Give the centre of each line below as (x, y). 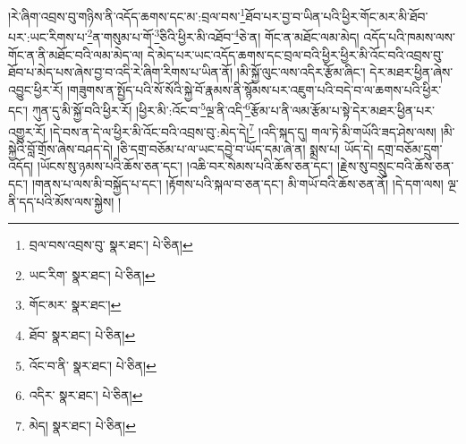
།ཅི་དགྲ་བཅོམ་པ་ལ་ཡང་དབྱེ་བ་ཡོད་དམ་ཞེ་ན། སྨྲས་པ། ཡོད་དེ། (245, 148)
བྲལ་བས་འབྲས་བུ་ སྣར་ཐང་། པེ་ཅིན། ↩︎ (111, 245)
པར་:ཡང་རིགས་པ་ (48, 36)
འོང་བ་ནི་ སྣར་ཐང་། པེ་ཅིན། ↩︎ (93, 365)
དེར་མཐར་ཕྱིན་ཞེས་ (411, 72)
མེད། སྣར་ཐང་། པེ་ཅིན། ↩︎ (82, 425)
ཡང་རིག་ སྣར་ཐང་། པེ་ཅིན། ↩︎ (92, 274)
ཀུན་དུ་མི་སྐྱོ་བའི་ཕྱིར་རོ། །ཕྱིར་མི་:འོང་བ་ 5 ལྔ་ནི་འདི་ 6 (141, 109)
